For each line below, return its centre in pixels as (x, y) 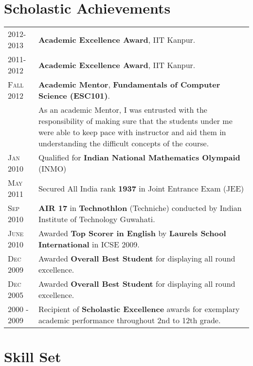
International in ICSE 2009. (89, 244)
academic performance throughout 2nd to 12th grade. (129, 320)
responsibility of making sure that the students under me (135, 121)
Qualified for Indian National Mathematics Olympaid (139, 157)
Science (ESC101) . (74, 96)
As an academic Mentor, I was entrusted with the (123, 110)
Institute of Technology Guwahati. (97, 219)
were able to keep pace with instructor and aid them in (132, 132)
